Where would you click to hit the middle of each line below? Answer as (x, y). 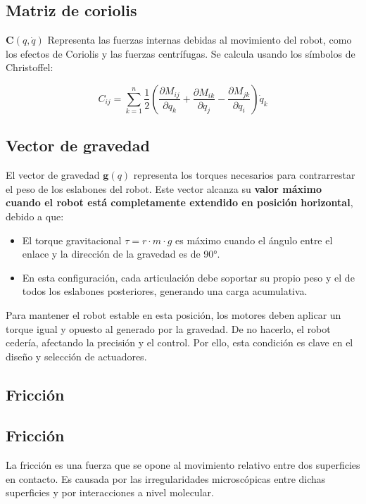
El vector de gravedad (53, 175)
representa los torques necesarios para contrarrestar (244, 175)
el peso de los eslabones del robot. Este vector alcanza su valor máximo (164, 188)
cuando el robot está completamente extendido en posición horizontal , (179, 202)
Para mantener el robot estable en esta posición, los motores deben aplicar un (173, 314)
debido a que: (35, 216)
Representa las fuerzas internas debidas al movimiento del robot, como (200, 40)
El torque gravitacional (72, 240)
